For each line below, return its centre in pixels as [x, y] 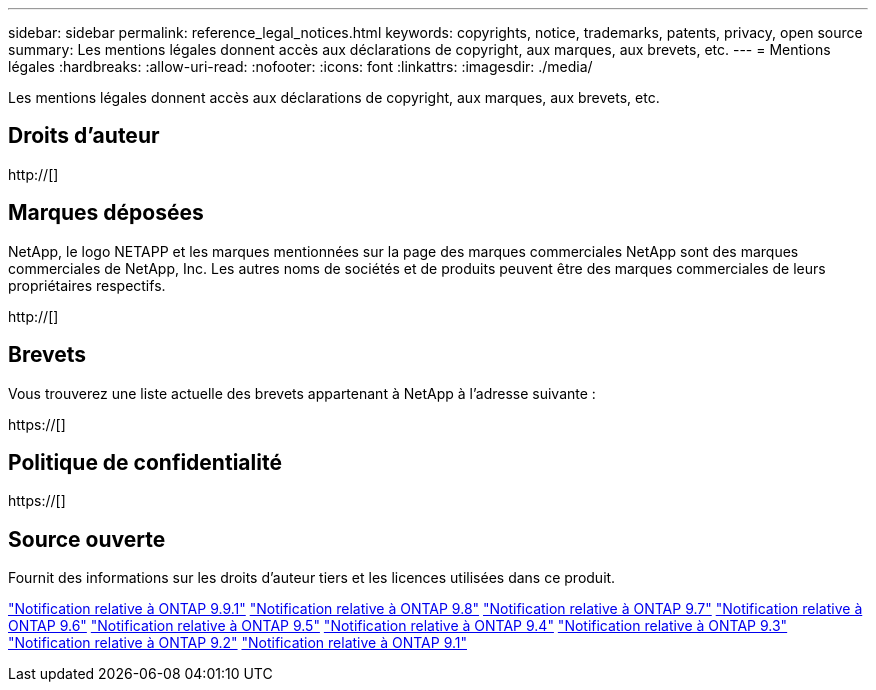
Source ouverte [87, 539]
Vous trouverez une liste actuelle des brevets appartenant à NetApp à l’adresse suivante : [302, 393]
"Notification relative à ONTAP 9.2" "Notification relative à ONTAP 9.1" [237, 643]
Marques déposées [106, 213]
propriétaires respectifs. [87, 285]
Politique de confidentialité [145, 462]
